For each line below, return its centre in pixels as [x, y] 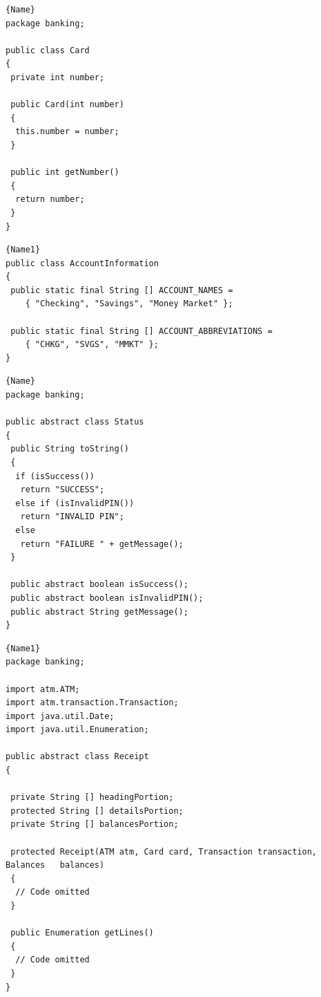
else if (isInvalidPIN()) [75, 503]
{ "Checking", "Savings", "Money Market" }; [129, 304]
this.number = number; [67, 132]
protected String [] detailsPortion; [97, 811]
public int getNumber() [65, 173]
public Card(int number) [67, 105]
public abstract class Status [75, 422]
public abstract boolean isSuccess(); [99, 585]
